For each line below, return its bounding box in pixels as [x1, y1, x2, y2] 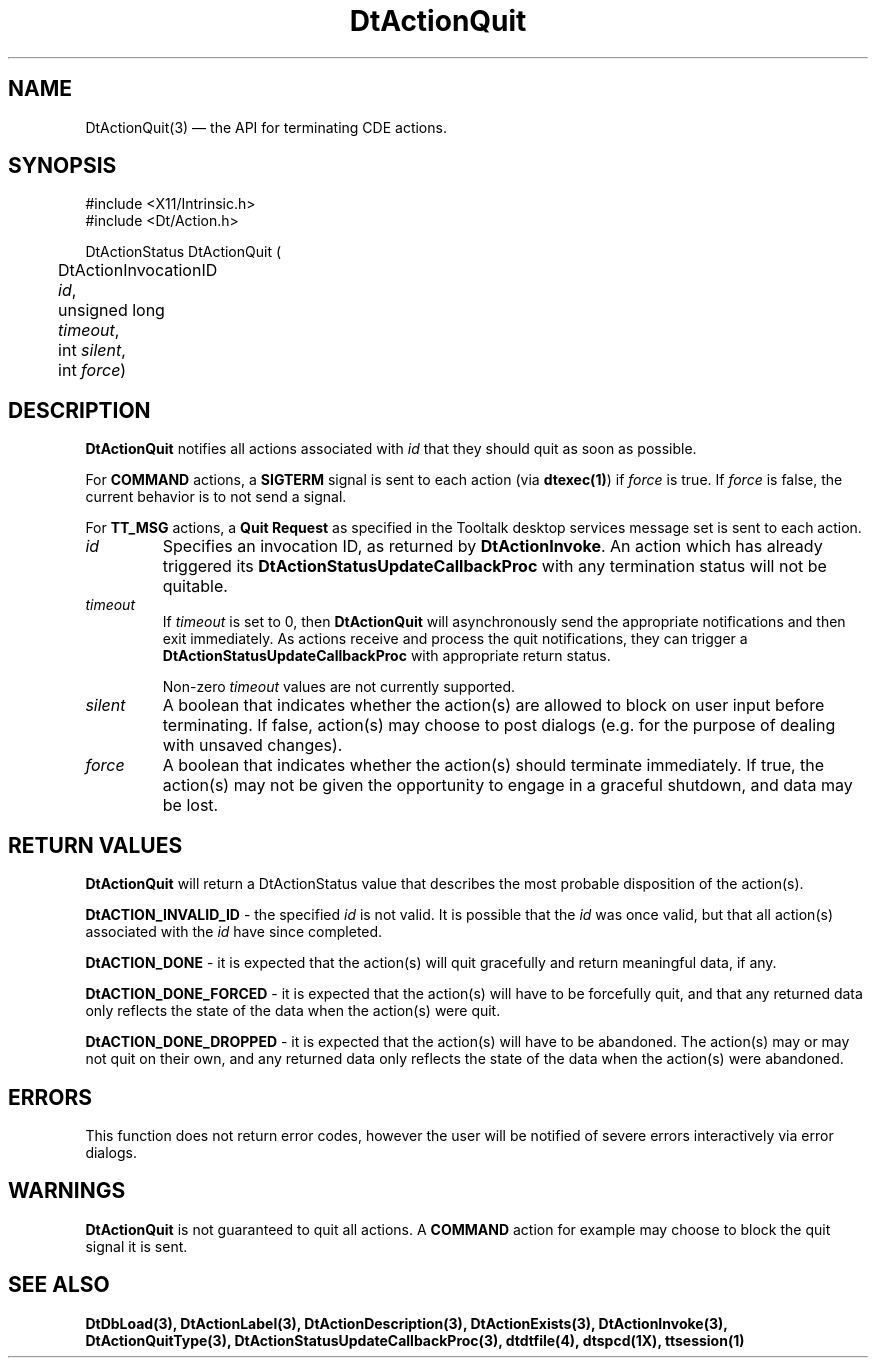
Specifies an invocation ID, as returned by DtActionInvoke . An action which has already [162, 536, 823, 557]
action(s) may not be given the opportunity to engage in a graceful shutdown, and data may [162, 775, 853, 796]
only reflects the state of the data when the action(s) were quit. [85, 1002, 501, 1020]
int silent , [58, 340, 126, 361]
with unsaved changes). [162, 735, 343, 756]
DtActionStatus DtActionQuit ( [85, 243, 282, 261]
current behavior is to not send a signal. [85, 488, 347, 506]
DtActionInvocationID [58, 260, 218, 281]
